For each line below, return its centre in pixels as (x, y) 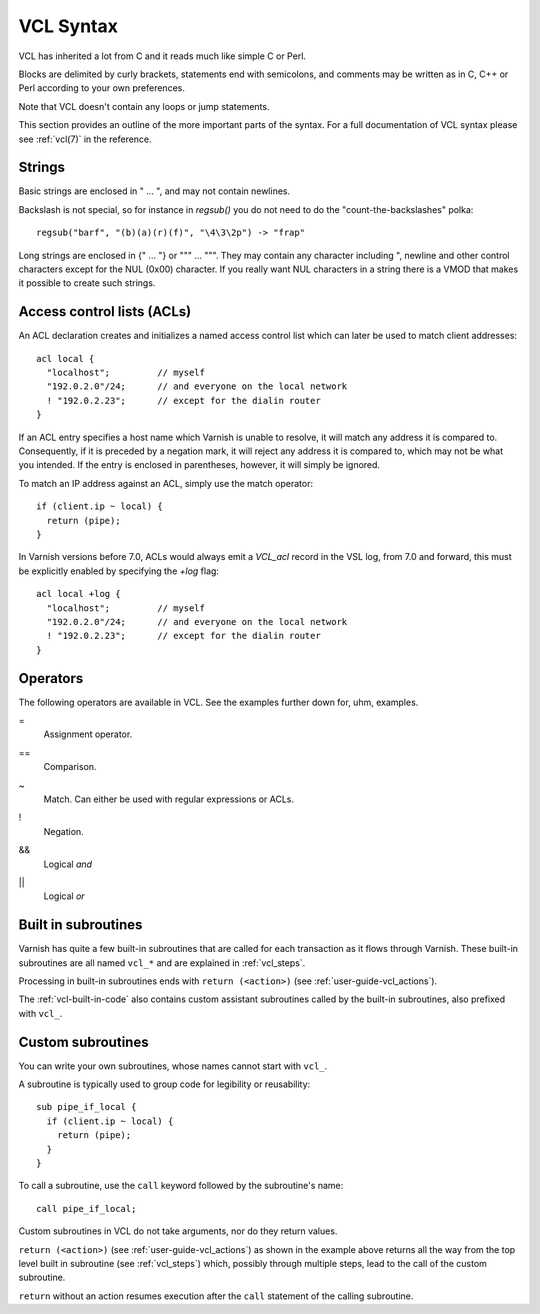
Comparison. (70, 767)
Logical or (64, 896)
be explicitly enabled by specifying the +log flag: (119, 571)
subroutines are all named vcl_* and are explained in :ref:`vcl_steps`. (162, 962)
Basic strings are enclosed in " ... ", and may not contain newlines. (154, 191)
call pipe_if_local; (86, 1208)
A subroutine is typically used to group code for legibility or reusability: (164, 1084)
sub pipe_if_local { (86, 1107)
